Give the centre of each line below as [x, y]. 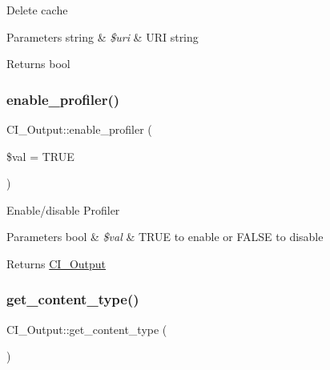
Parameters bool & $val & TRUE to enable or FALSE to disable [165, 237]
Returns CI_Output [56, 263]
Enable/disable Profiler [63, 209]
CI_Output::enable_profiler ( [79, 129]
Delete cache [37, 10]
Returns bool [38, 64]
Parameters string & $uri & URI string [103, 36]
